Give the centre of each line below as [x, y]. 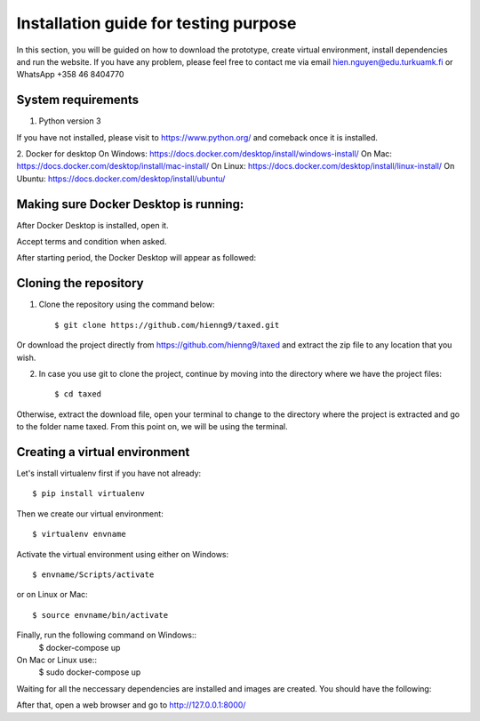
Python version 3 [70, 121]
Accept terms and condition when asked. [92, 242]
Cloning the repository [80, 283]
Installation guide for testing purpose [156, 23]
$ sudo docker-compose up [90, 672]
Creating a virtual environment [103, 452]
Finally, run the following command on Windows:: [107, 635]
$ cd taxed [78, 394]
